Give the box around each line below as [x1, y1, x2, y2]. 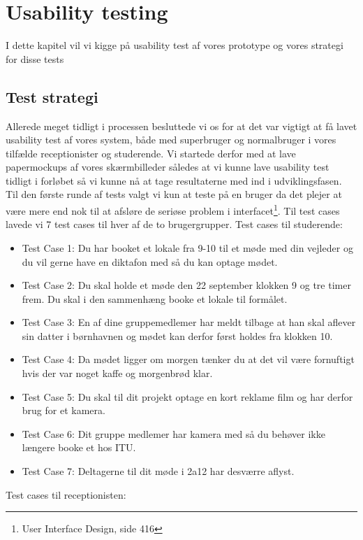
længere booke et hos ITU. [22, 440, 136, 455]
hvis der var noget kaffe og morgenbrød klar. [22, 366, 213, 381]
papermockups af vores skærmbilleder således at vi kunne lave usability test [6, 159, 329, 174]
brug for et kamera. [22, 403, 105, 418]
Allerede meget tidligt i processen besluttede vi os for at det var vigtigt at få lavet [6, 118, 357, 133]
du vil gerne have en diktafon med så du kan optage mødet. [22, 254, 278, 269]
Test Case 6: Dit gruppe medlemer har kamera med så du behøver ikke [22, 426, 325, 441]
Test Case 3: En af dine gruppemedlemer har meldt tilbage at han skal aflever [22, 315, 356, 329]
